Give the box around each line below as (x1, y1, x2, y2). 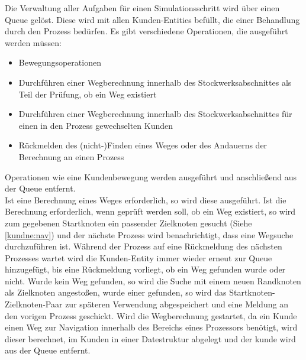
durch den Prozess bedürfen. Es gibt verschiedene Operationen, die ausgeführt (5, 25, 288, 37)
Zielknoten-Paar (5, 298, 63, 310)
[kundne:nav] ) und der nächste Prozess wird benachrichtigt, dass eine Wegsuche (5, 228, 294, 241)
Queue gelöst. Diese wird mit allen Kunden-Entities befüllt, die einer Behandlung (5, 13, 300, 25)
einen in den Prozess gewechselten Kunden (18, 119, 173, 131)
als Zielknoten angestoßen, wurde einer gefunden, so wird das (5, 286, 227, 299)
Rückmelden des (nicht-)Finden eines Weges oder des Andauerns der (18, 139, 268, 151)
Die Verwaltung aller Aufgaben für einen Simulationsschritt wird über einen (5, 2, 280, 14)
